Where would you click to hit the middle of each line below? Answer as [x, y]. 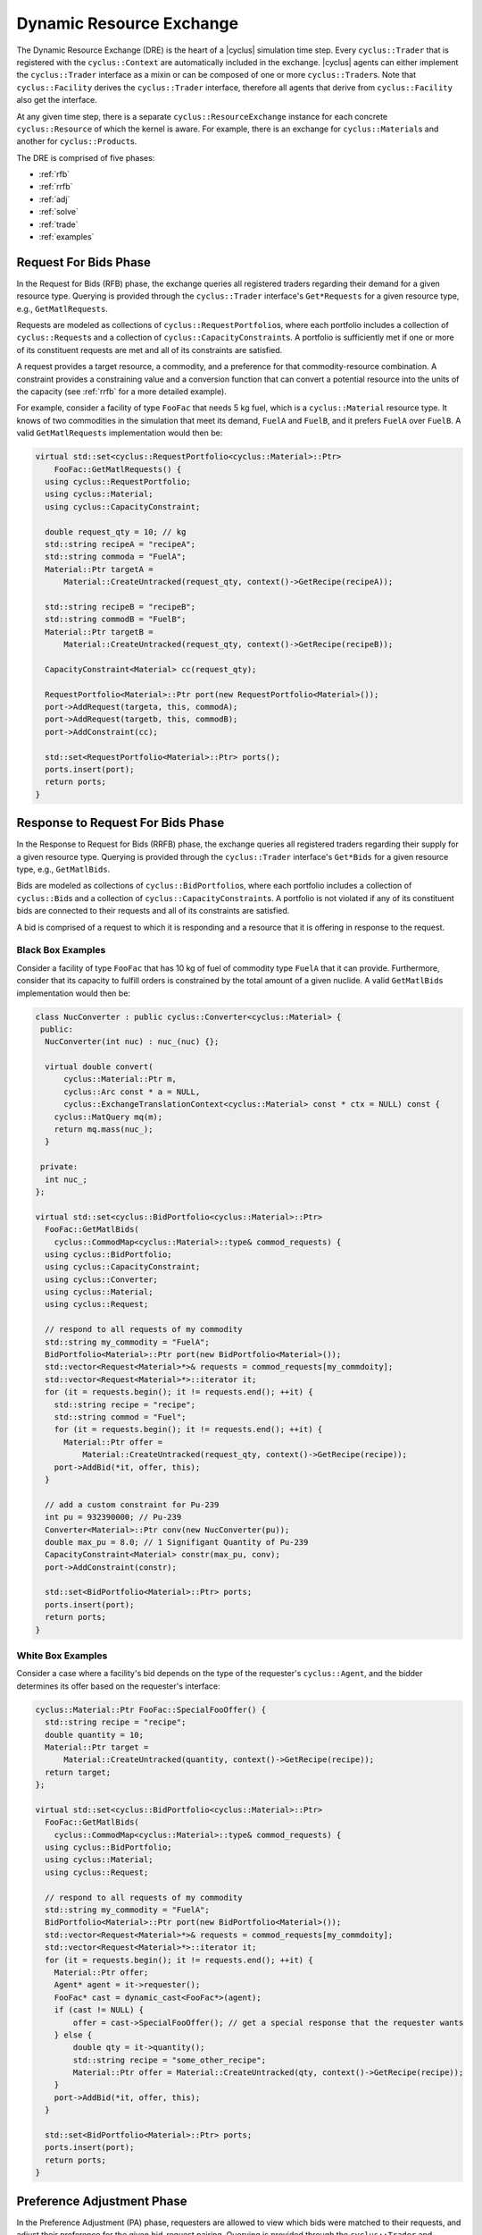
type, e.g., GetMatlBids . [63, 869]
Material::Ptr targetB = [99, 632]
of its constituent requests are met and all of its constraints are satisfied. [150, 350]
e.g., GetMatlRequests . [62, 308]
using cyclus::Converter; [101, 1279]
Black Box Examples [61, 950]
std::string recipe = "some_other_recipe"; [170, 2060]
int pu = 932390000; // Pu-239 [113, 1517]
